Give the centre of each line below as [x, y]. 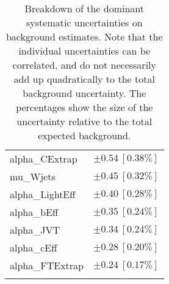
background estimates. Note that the [84, 36]
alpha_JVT [35, 230]
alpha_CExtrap [44, 159]
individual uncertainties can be [84, 51]
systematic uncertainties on [84, 22]
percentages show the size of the [84, 107]
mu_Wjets [33, 176]
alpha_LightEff [43, 194]
